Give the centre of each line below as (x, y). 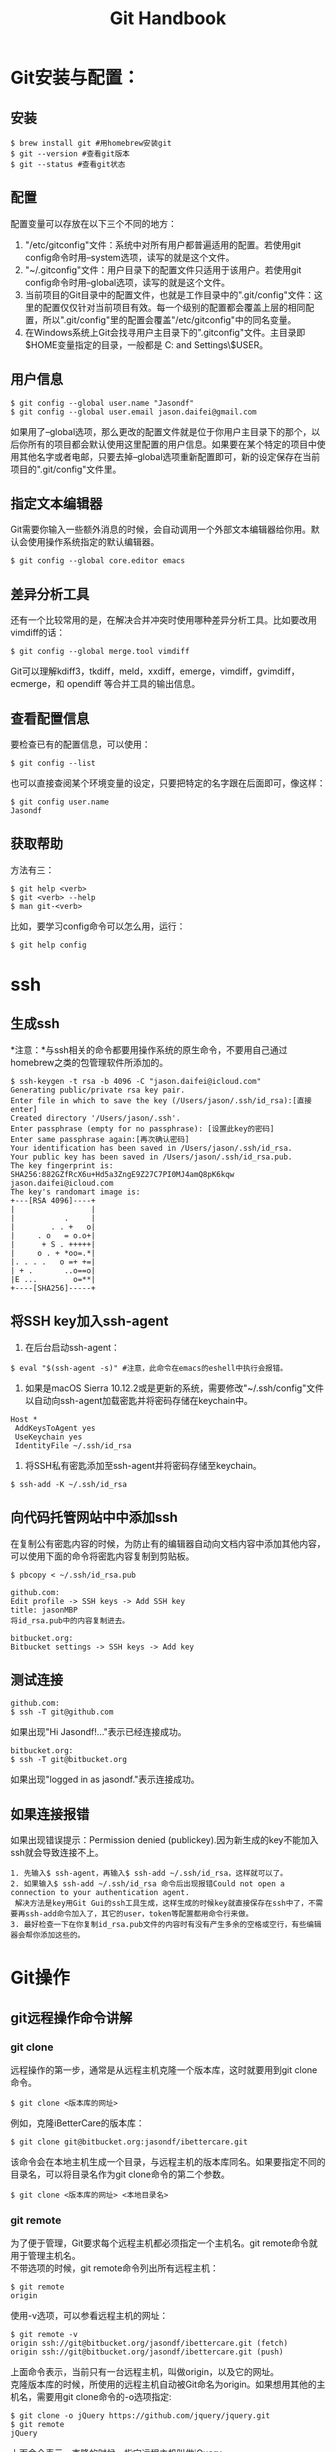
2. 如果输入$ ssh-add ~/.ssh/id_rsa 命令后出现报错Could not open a (147, 1884)
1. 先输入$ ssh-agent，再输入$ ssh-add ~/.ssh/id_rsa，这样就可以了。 (149, 1873)
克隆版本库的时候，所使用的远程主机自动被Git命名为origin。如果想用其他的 (163, 2384)
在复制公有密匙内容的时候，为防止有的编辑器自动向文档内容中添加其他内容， (168, 1543)
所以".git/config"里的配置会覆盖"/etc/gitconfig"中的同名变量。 (169, 319)
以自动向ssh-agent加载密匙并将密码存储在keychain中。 (138, 1400)
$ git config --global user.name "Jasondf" (102, 403)
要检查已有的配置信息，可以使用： (80, 744)
